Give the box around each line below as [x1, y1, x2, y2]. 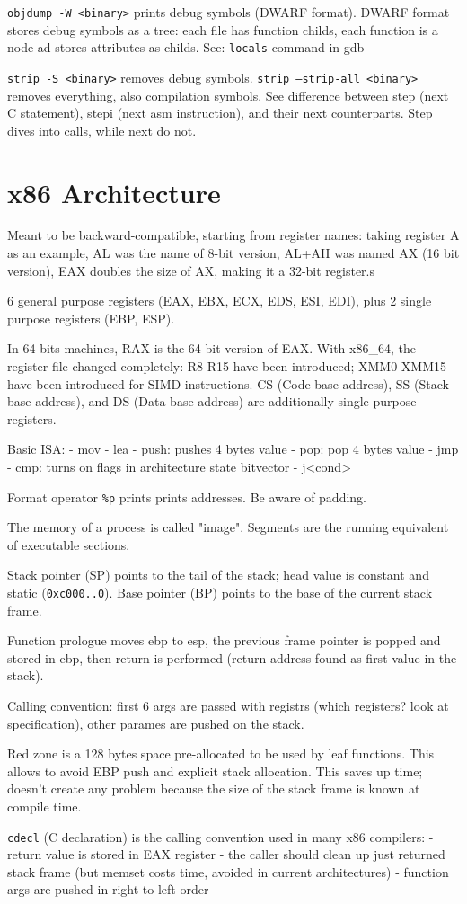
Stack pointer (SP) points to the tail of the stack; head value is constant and [7, 565, 429, 584]
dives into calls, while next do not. [7, 120, 197, 139]
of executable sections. [7, 535, 130, 554]
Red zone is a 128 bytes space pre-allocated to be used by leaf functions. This [7, 744, 435, 763]
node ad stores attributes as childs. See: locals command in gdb [7, 38, 365, 57]
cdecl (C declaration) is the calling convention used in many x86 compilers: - [7, 827, 434, 846]
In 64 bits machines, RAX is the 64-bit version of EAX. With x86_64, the [7, 339, 416, 358]
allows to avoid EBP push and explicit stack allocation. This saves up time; [7, 761, 423, 780]
